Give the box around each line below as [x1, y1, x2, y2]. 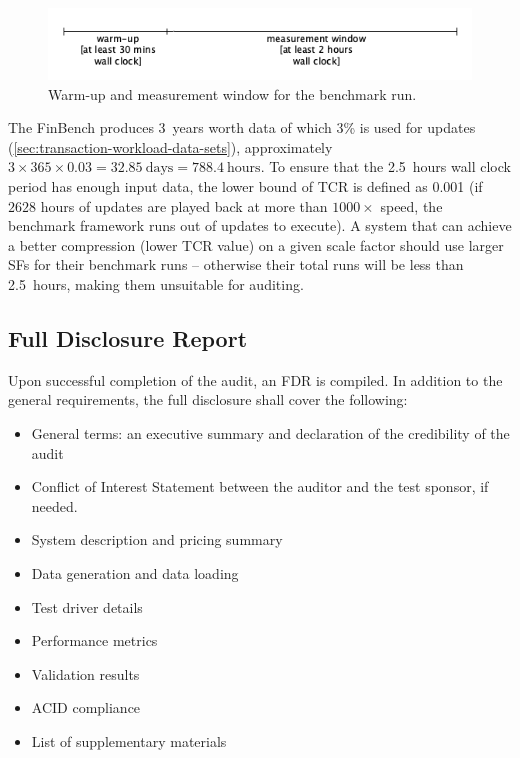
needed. [31, 495, 78, 516]
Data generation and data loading [31, 562, 239, 583]
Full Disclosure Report [8, 323, 248, 353]
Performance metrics [31, 630, 158, 651]
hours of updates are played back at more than [40, 195, 328, 216]
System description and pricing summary [31, 529, 283, 550]
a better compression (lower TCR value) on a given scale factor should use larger [8, 234, 504, 255]
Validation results [31, 663, 140, 684]
